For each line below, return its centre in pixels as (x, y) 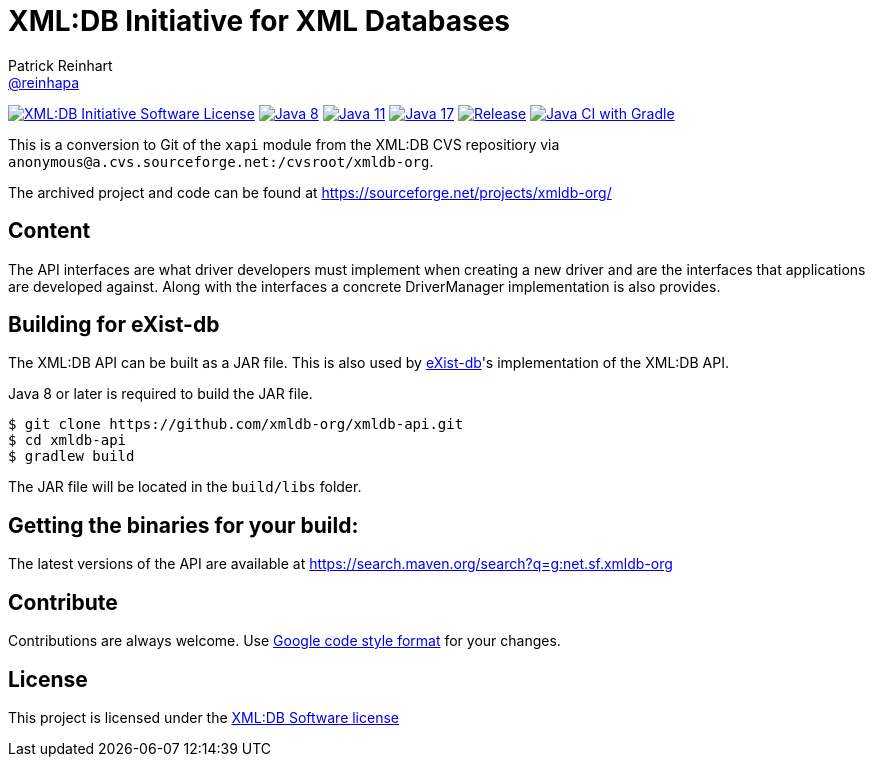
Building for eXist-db (114, 325)
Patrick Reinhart (60, 65)
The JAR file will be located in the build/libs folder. (185, 487)
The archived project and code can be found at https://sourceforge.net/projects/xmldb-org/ (310, 192)
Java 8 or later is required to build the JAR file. (160, 394)
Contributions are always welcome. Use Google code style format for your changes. (284, 641)
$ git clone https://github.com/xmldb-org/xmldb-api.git (236, 424)
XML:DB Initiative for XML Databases (259, 21)
